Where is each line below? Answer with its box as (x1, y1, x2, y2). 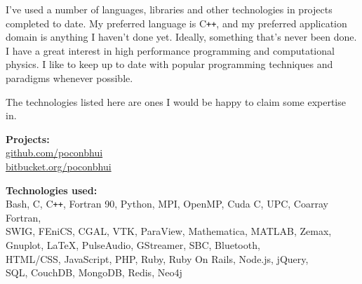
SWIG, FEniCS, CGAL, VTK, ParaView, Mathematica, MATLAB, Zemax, (6, 224, 332, 238)
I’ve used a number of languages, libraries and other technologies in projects (6, 2, 333, 16)
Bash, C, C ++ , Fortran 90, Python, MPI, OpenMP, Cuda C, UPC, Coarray (6, 196, 328, 211)
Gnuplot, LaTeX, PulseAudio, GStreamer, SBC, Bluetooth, (6, 238, 260, 252)
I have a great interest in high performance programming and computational (6, 43, 335, 58)
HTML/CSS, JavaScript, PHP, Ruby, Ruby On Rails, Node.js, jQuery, (6, 251, 309, 266)
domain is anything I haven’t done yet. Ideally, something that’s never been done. (6, 29, 357, 44)
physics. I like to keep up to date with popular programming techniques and (6, 57, 333, 72)
